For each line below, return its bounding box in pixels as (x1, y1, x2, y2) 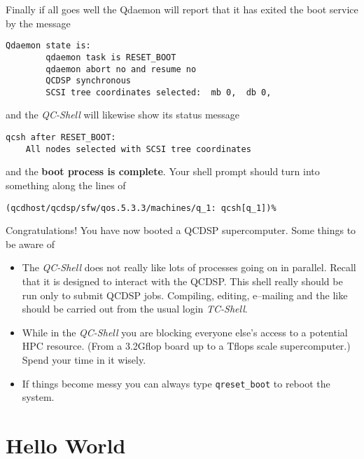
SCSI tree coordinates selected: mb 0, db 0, (45, 87, 272, 97)
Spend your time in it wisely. (22, 352, 146, 366)
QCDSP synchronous (45, 76, 131, 86)
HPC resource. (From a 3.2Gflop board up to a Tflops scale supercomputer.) (22, 338, 351, 353)
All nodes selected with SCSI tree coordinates (25, 144, 251, 154)
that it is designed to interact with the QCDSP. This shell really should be (22, 274, 343, 288)
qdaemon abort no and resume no (45, 64, 197, 74)
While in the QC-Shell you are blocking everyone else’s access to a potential (22, 324, 348, 339)
